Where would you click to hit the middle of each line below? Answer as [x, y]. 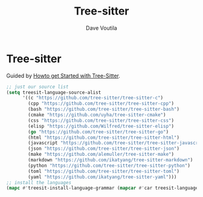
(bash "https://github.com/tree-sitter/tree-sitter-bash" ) [104, 109]
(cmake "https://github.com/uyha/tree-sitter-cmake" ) [97, 115]
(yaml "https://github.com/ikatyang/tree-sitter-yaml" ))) [102, 177]
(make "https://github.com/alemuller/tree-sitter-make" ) [101, 155]
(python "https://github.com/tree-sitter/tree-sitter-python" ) [109, 165]
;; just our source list [37, 87]
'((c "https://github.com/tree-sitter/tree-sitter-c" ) [93, 98]
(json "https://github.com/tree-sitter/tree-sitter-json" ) [104, 149]
